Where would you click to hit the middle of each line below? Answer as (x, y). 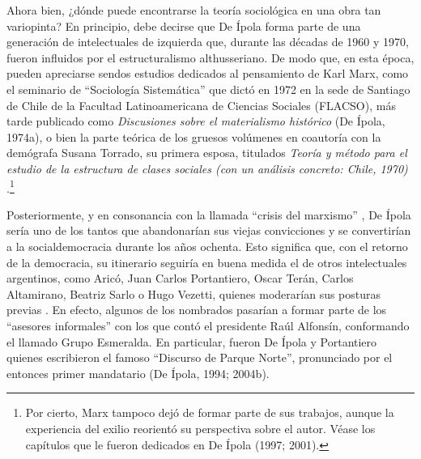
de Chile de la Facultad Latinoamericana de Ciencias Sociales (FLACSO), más (201, 105)
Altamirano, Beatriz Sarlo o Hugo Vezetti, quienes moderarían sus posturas (194, 293)
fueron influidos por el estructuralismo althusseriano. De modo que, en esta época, (210, 57)
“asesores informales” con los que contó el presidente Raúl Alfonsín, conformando (208, 325)
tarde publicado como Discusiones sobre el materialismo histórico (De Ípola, (196, 121)
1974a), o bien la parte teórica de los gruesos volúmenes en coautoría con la (194, 136)
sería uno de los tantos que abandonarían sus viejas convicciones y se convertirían (209, 230)
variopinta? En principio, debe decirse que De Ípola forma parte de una (184, 25)
